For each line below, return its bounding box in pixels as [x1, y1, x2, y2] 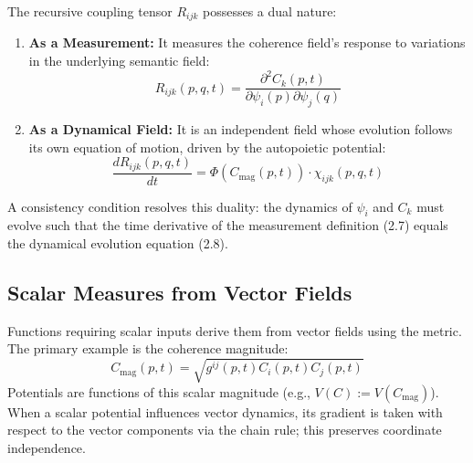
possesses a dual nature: [203, 2, 337, 20]
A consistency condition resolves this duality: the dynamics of [7, 196, 352, 216]
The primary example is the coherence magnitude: [7, 339, 289, 358]
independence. [7, 437, 86, 457]
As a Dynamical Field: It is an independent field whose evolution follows [28, 120, 453, 138]
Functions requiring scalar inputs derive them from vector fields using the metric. [7, 321, 462, 340]
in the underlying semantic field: [28, 51, 210, 70]
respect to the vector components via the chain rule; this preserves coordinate [7, 420, 442, 439]
